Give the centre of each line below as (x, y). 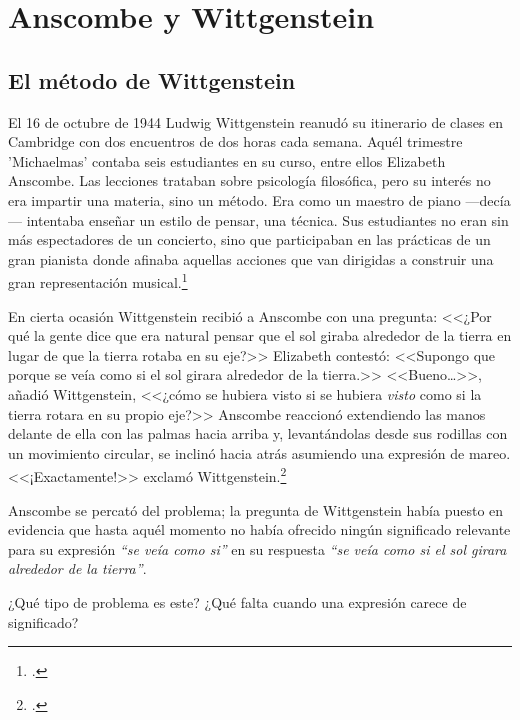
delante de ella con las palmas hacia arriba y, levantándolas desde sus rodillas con (258, 433)
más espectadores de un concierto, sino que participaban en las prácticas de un (249, 239)
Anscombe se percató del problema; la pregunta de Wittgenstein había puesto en (256, 509)
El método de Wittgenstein (152, 79)
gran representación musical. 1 (98, 280)
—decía (488, 199)
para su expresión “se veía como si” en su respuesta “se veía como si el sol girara (257, 548)
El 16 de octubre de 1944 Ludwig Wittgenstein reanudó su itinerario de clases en (256, 121)
